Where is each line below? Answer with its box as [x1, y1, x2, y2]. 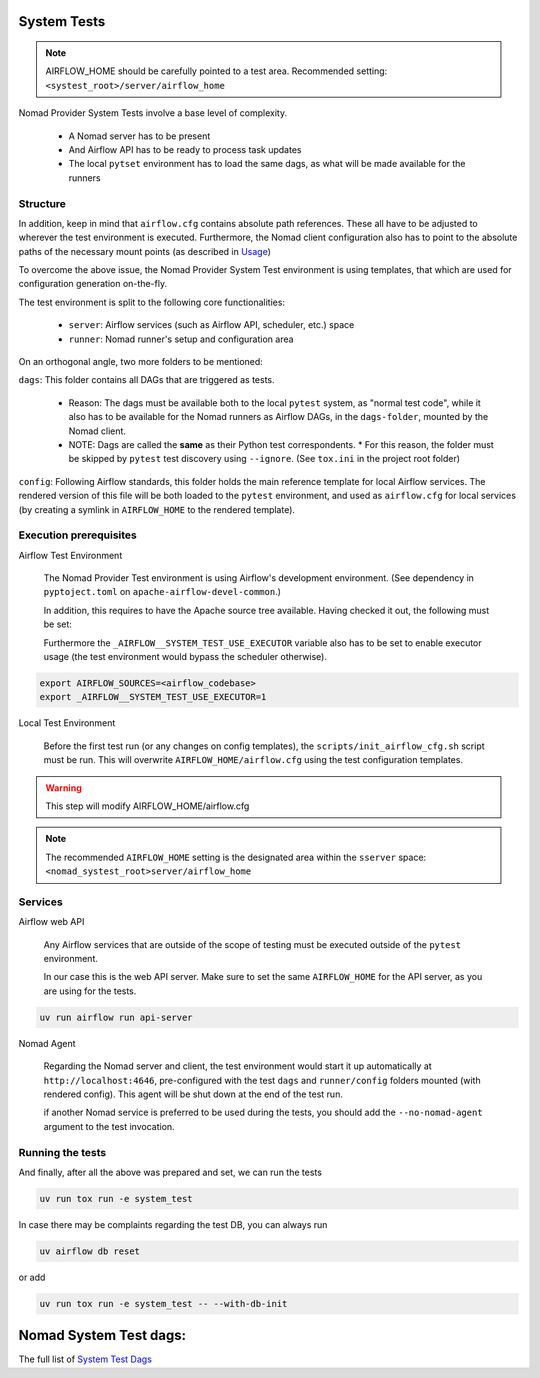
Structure [18, 196, 67, 210]
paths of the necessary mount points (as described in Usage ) [18, 245, 272, 257]
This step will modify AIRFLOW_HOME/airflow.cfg [45, 800, 250, 812]
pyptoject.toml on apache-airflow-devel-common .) [43, 586, 282, 598]
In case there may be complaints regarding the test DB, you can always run [18, 1218, 328, 1230]
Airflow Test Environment [18, 549, 123, 561]
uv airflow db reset [39, 1245, 140, 1257]
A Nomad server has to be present [68, 130, 211, 142]
